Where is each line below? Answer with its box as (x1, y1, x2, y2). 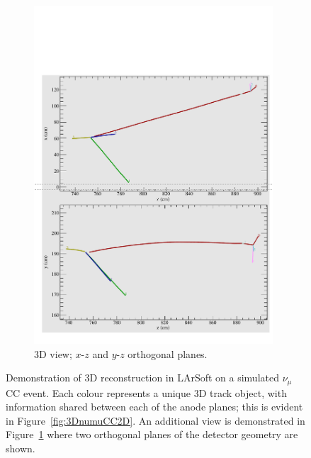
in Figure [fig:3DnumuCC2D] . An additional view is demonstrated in (6, 413, 305, 428)
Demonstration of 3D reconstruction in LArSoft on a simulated (6, 370, 279, 385)
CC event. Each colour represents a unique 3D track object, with (6, 385, 287, 400)
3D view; (34, 346, 72, 361)
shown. (6, 441, 35, 455)
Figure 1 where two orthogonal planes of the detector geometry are (6, 427, 298, 442)
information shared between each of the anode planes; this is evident (6, 399, 303, 414)
